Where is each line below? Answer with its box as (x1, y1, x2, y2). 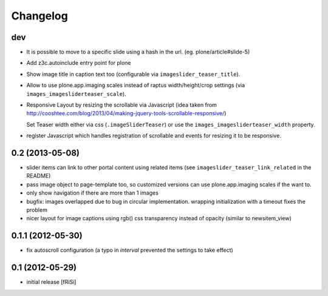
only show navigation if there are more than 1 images (26, 189, 159, 197)
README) (26, 172, 51, 180)
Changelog (11, 9, 68, 22)
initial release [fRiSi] (26, 278, 77, 286)
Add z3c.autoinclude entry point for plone (26, 59, 131, 67)
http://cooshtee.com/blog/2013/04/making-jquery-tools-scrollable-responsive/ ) (26, 110, 227, 117)
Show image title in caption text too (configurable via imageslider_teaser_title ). (26, 70, 241, 78)
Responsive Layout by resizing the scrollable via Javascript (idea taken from (26, 101, 217, 109)
